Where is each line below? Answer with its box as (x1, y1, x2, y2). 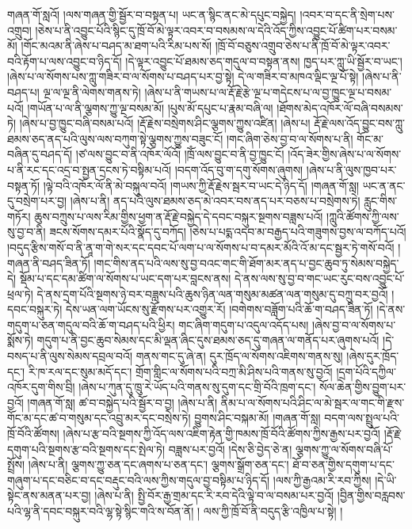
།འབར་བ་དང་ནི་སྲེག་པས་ (299, 6, 395, 22)
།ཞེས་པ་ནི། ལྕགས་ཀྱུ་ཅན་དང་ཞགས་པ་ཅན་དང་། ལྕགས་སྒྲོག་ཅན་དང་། (28, 456, 289, 473)
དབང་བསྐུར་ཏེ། (7, 301, 63, 318)
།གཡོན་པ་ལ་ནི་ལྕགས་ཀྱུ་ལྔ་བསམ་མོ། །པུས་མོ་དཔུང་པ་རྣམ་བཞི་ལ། (27, 99, 273, 116)
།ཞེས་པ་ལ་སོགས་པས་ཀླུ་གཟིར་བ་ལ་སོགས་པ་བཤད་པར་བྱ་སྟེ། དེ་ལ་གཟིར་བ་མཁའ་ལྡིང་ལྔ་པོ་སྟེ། (7, 68, 359, 85)
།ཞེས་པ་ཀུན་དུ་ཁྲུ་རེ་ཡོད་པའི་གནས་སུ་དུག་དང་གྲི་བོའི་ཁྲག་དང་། (78, 379, 316, 395)
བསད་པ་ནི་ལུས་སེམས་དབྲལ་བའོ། (7, 348, 132, 364)
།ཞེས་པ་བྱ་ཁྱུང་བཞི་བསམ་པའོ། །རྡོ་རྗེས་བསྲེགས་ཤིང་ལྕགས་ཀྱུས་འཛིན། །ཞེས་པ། (19, 115, 311, 131)
